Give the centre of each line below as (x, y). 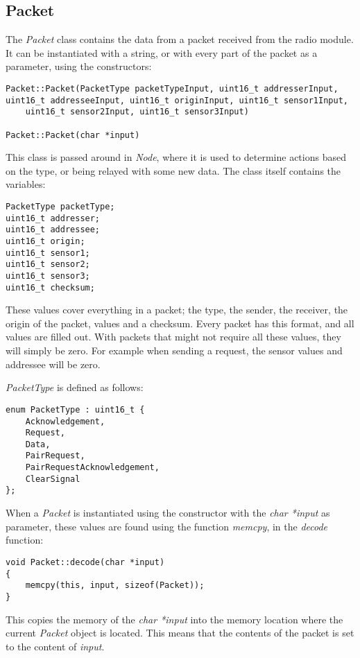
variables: (26, 184)
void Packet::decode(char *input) (85, 562)
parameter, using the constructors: (79, 66)
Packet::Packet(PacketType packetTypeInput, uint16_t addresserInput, (172, 88)
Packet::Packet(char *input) (73, 135)
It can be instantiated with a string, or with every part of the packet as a (162, 52)
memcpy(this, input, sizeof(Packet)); (115, 586)
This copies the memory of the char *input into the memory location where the (174, 619)
